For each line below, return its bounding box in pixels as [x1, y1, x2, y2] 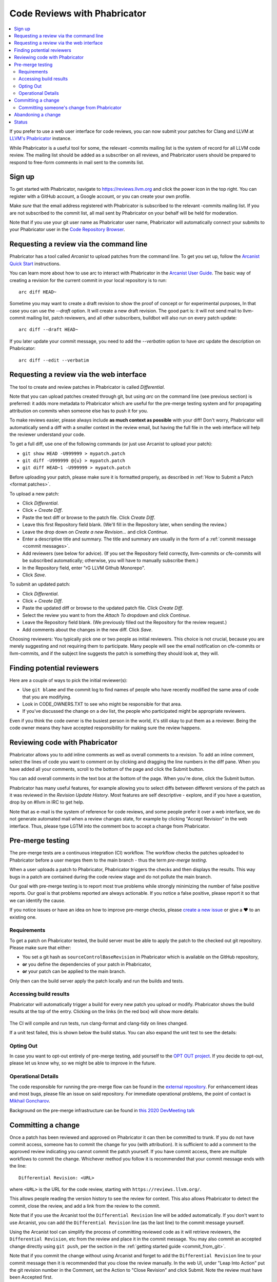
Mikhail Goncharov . [9, 1098, 51, 1104]
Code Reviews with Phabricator [9, 8, 146, 19]
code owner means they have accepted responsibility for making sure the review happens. [9, 725, 201, 731]
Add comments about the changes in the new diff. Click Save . [22, 626, 153, 633]
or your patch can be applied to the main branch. [22, 968, 126, 974]
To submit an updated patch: [9, 581, 70, 587]
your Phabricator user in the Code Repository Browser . [9, 226, 125, 233]
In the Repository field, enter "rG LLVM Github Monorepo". [22, 565, 146, 571]
